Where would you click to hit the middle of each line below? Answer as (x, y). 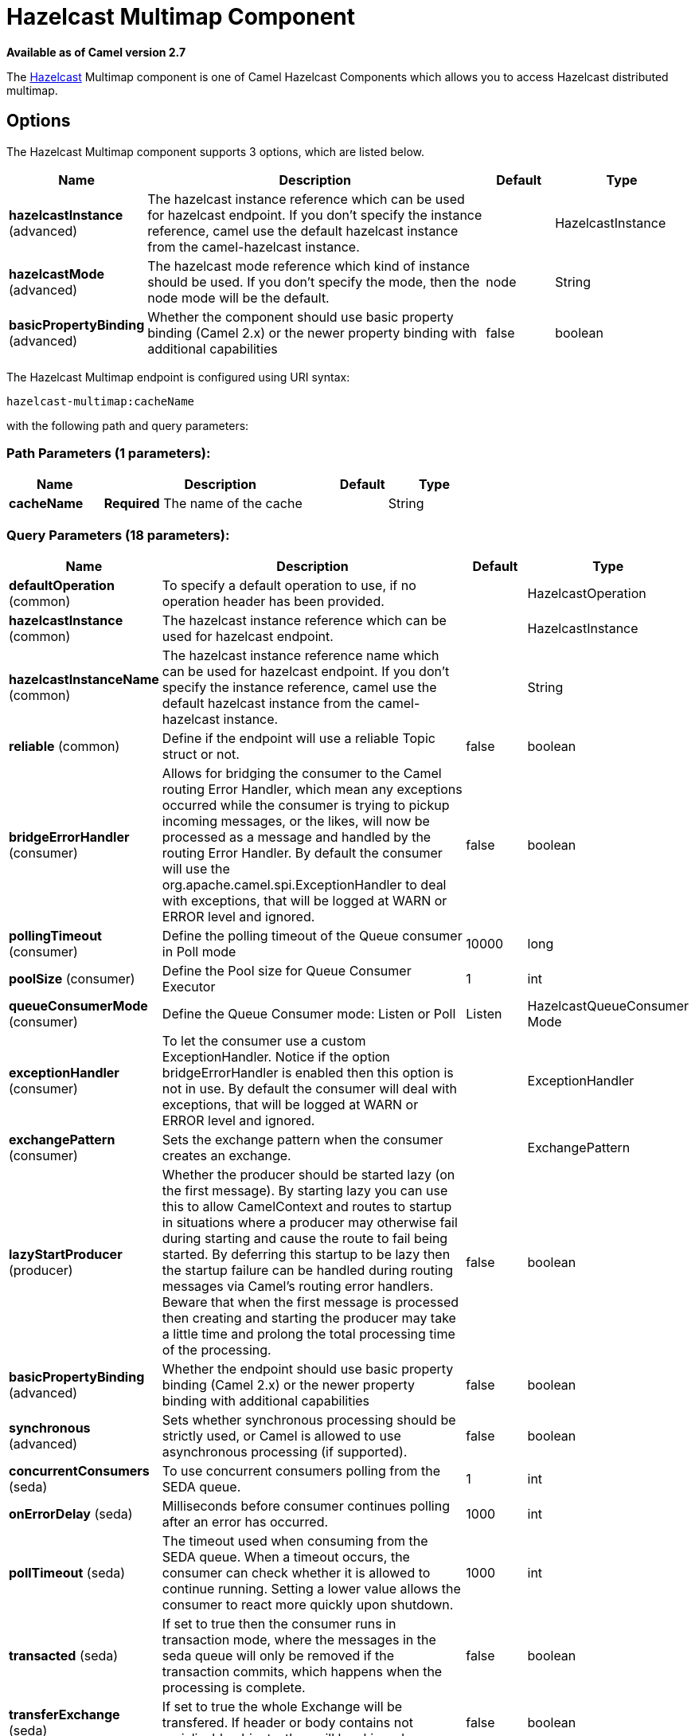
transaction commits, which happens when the (302, 1672)
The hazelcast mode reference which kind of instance (309, 266)
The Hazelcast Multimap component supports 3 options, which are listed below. (215, 151)
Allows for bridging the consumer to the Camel (302, 774)
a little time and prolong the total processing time (308, 1334)
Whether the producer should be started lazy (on (308, 1175)
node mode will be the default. (238, 297)
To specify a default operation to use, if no (289, 586)
